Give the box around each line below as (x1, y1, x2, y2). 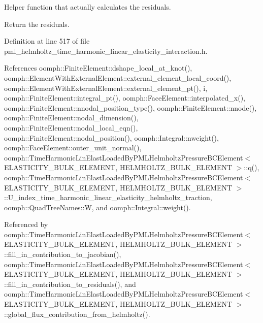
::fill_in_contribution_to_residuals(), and (4, 278, 136, 289)
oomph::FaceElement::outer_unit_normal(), (4, 142, 142, 153)
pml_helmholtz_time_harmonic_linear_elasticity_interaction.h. (4, 45, 208, 56)
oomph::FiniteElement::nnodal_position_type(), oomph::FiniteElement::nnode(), (4, 102, 257, 113)
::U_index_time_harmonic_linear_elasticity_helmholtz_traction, (4, 192, 212, 203)
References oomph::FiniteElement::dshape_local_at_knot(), (4, 62, 192, 73)
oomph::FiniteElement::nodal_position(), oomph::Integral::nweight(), (4, 132, 219, 143)
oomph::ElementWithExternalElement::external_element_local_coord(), (4, 72, 232, 83)
